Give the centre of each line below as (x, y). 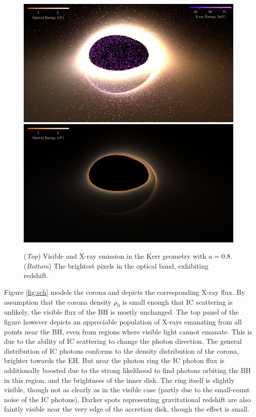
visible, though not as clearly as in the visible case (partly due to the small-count (127, 390)
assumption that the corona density (58, 301)
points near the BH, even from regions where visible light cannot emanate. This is (128, 331)
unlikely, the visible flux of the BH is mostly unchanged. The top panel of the (121, 312)
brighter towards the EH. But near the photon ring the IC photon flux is (114, 360)
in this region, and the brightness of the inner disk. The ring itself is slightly (119, 380)
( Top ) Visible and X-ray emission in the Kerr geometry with (115, 256)
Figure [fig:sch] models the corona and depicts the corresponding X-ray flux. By (125, 292)
